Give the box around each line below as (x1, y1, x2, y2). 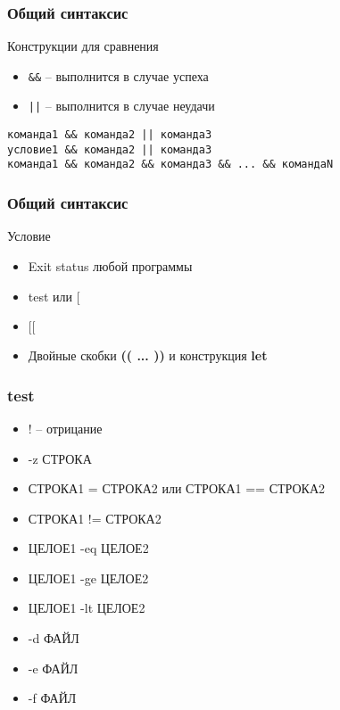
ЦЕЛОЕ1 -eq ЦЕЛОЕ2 (28, 539, 149, 557)
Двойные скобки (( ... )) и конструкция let (28, 346, 268, 365)
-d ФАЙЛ (28, 629, 79, 648)
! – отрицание (28, 418, 103, 437)
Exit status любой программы (28, 256, 193, 275)
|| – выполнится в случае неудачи (28, 96, 215, 115)
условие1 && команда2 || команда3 (7, 143, 212, 156)
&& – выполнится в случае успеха (28, 66, 209, 85)
